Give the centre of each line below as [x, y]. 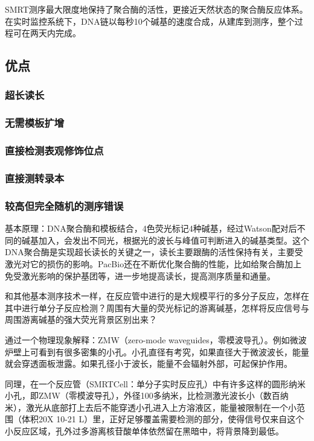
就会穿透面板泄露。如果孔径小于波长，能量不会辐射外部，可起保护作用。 [149, 363]
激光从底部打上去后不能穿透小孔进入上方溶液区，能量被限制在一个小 [161, 407]
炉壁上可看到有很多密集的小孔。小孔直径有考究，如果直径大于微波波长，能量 [157, 351]
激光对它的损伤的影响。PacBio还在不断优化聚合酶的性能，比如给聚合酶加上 [153, 263]
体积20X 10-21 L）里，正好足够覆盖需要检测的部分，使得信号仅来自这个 [163, 419]
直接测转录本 [35, 178]
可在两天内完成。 [47, 33]
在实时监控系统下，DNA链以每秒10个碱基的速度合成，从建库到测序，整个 [150, 21]
